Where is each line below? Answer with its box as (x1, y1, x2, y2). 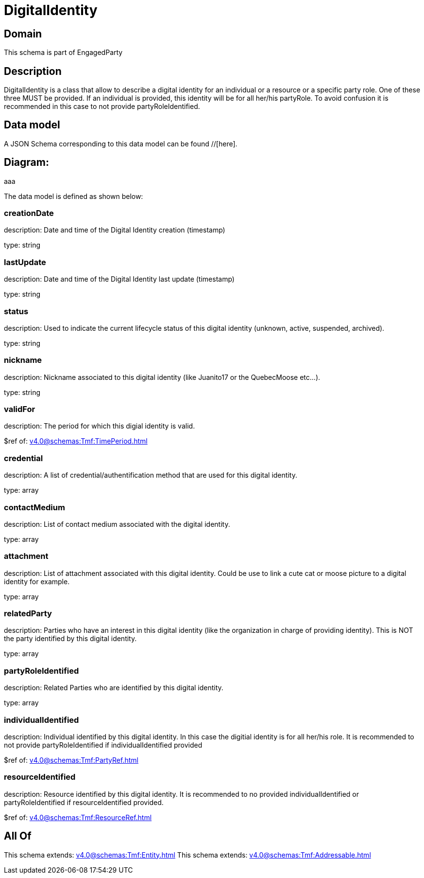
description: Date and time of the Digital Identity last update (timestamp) (4, 275, 235, 284)
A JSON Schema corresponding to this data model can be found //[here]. (4, 139, 237, 148)
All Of (4, 830, 32, 842)
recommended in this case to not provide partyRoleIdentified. (4, 102, 200, 111)
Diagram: (4, 156, 49, 169)
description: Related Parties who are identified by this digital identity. (4, 683, 223, 692)
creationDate (4, 208, 54, 218)
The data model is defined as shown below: (4, 192, 143, 200)
